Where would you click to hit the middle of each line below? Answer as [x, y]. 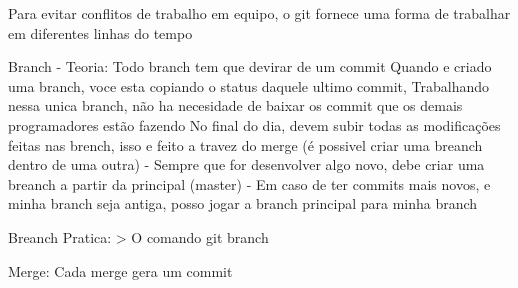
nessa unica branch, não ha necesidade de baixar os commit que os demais [235, 105]
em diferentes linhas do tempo [100, 32]
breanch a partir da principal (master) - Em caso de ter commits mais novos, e [249, 183]
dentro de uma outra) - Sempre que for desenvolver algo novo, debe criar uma [246, 164]
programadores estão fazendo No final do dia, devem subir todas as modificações [254, 124]
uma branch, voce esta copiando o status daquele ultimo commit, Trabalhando [248, 85]
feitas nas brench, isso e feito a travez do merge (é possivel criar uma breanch [245, 144]
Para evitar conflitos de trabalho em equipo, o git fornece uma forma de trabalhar [259, 13]
